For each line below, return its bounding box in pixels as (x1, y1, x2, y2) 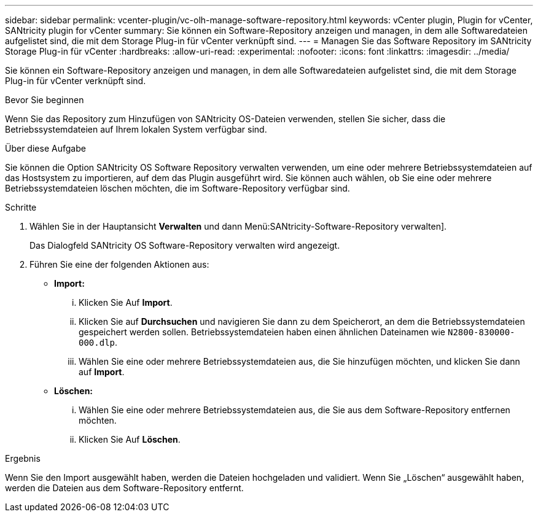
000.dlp (79, 338, 115, 348)
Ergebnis (5, 453, 41, 464)
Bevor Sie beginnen (5, 95, 84, 105)
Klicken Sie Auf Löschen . (79, 434, 181, 445)
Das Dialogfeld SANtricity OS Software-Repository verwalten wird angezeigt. (29, 240, 340, 251)
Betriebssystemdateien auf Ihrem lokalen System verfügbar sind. (5, 124, 267, 134)
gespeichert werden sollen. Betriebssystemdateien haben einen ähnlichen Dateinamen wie (79, 327, 446, 337)
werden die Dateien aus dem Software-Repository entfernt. (5, 483, 244, 493)
